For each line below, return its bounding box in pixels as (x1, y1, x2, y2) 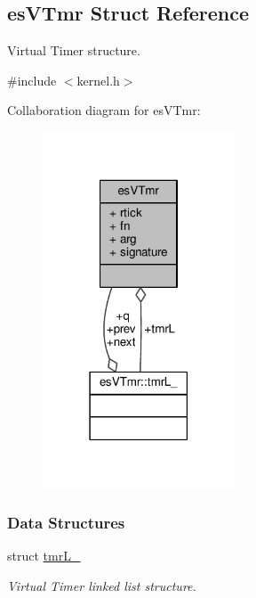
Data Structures (7, 511, 125, 533)
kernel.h (76, 70, 120, 89)
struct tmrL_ (7, 546, 81, 565)
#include (7, 70, 57, 89)
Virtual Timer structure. (7, 41, 140, 60)
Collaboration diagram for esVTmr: (7, 101, 201, 119)
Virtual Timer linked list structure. (7, 576, 196, 594)
